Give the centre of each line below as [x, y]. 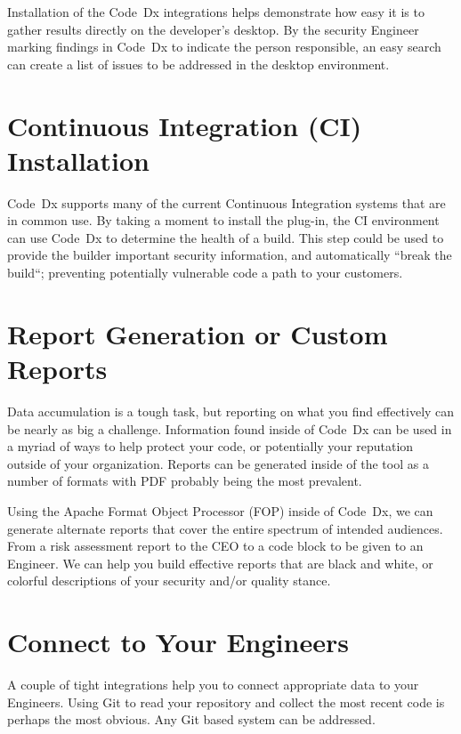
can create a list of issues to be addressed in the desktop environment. [198, 64]
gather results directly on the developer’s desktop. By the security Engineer [213, 29]
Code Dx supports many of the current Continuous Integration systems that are [226, 202]
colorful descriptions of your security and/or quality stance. [169, 581]
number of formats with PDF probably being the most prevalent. [185, 481]
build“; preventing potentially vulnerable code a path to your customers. [205, 273]
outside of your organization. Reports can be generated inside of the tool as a [218, 463]
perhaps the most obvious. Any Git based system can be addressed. [191, 719]
